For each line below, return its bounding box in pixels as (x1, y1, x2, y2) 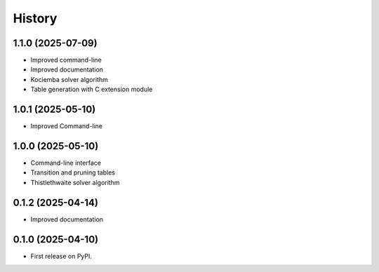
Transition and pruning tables (30, 168, 116, 177)
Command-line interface (30, 158, 102, 168)
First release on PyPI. (30, 252, 93, 260)
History (13, 11, 58, 26)
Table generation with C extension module (30, 85, 153, 94)
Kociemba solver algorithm (30, 75, 108, 83)
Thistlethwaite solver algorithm (30, 178, 120, 186)
